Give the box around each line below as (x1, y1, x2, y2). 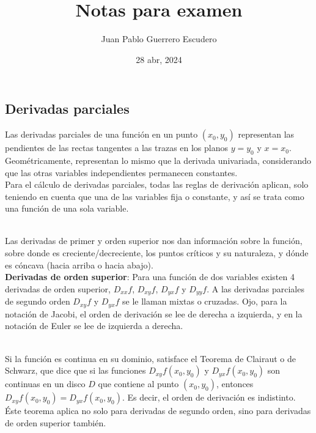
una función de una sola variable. (5, 202, 129, 215)
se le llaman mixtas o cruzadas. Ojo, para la (122, 295, 287, 308)
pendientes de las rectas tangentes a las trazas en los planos (5, 141, 229, 154)
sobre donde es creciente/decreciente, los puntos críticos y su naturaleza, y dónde (5, 246, 309, 259)
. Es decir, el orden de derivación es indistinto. (122, 391, 296, 404)
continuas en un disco (5, 377, 86, 390)
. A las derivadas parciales (207, 282, 304, 295)
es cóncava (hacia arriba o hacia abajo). (5, 258, 153, 271)
